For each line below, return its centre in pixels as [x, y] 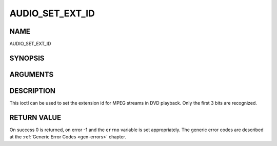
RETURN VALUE [35, 117]
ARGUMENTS [32, 74]
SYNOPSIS [27, 58]
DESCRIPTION [33, 91]
